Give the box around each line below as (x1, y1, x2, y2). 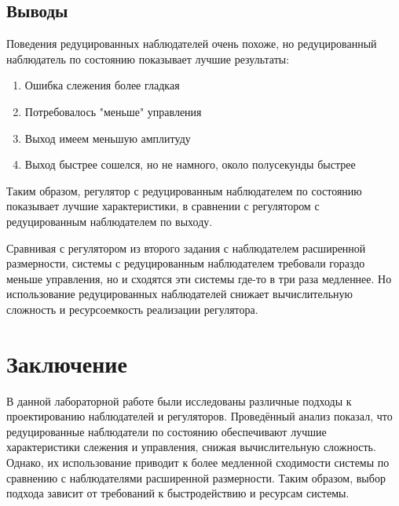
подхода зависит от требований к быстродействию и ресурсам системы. (6, 485, 350, 501)
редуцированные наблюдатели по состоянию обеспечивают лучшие (6, 423, 327, 439)
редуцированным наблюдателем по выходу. (6, 213, 213, 229)
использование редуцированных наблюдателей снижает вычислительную (6, 286, 353, 302)
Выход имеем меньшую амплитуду (24, 129, 191, 146)
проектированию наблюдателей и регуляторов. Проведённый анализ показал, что (6, 408, 393, 424)
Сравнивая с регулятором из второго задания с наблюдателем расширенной (6, 239, 366, 256)
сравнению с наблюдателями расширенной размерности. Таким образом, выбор (6, 469, 386, 486)
